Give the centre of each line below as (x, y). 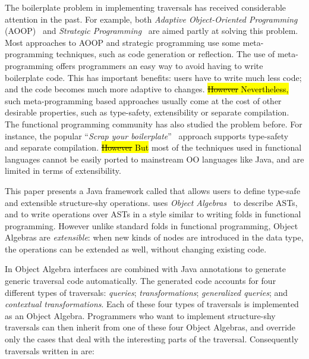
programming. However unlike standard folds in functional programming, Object (152, 225)
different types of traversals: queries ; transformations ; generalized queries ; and (146, 292)
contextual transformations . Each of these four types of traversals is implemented (152, 304)
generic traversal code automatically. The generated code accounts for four (141, 281)
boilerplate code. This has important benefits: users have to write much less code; (153, 77)
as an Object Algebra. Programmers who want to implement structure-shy (140, 315)
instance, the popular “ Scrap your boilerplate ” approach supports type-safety (147, 135)
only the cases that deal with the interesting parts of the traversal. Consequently (152, 339)
